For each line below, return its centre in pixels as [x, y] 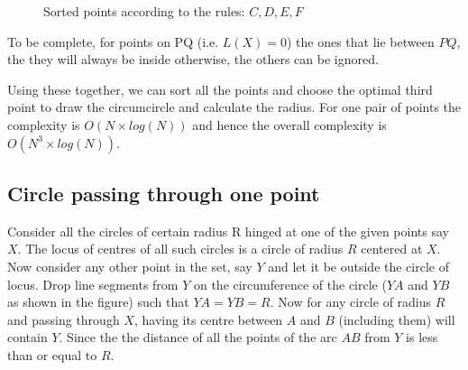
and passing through [64, 319]
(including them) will [397, 319]
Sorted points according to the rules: [144, 11]
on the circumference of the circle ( [290, 284]
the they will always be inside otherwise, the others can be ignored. [193, 59]
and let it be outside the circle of [358, 266]
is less [422, 337]
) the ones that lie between [360, 41]
